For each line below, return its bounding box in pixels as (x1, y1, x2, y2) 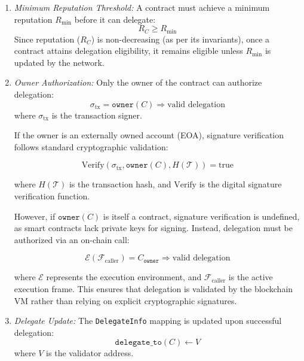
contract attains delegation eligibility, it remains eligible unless (14, 44, 243, 57)
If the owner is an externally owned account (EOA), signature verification (14, 129, 284, 141)
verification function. (14, 189, 90, 202)
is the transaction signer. (51, 108, 142, 121)
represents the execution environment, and (46, 271, 202, 283)
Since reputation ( (14, 32, 81, 45)
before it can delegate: (74, 13, 156, 25)
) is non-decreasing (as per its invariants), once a (91, 32, 270, 45)
